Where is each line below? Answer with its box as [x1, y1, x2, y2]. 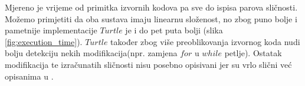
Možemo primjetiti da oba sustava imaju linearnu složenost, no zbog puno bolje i [5, 12, 297, 25]
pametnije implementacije [5, 24, 97, 36]
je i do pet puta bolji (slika [125, 24, 223, 36]
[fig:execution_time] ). [5, 35, 83, 47]
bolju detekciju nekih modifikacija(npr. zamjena [5, 47, 178, 59]
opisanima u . [5, 70, 54, 82]
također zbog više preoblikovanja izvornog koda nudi [110, 35, 300, 47]
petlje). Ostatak [224, 47, 282, 59]
